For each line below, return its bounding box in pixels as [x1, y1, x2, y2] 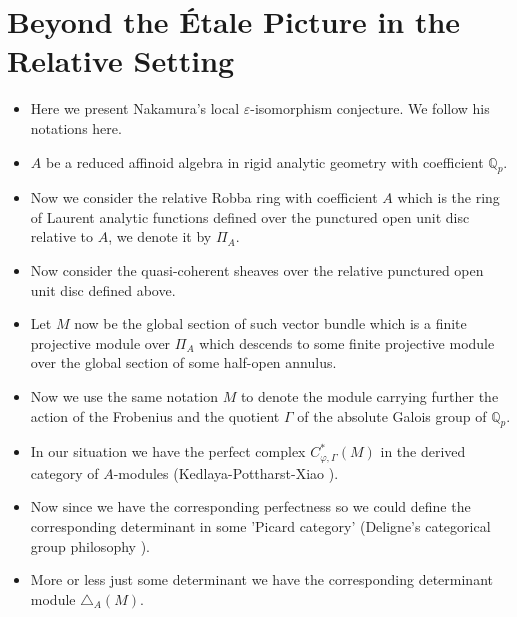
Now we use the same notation [30, 386, 218, 407]
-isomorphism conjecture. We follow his [250, 98, 490, 119]
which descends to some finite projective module [199, 332, 495, 353]
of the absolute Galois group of [297, 405, 487, 426]
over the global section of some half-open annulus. [30, 352, 337, 373]
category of [30, 462, 99, 483]
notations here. [30, 117, 122, 138]
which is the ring [397, 187, 500, 208]
